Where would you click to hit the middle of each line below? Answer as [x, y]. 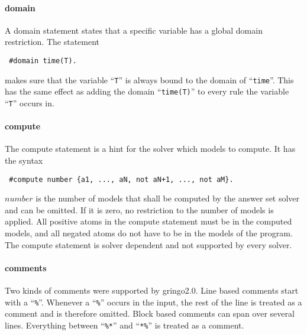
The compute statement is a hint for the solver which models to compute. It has [150, 149]
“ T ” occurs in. [30, 103]
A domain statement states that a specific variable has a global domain [134, 30]
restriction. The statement [52, 42]
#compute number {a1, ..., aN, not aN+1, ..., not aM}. [121, 179]
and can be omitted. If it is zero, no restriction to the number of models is [139, 209]
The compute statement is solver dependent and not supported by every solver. [148, 244]
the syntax [24, 160]
